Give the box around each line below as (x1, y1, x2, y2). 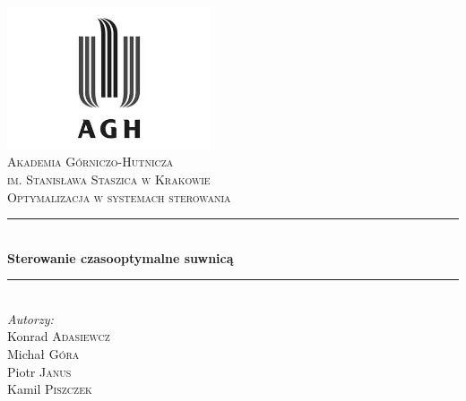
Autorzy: (7, 309, 54, 328)
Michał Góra (7, 345, 80, 363)
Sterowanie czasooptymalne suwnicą (7, 248, 234, 267)
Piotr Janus (7, 362, 72, 380)
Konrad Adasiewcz (7, 327, 110, 346)
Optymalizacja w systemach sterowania (7, 187, 231, 206)
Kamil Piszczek (7, 380, 92, 398)
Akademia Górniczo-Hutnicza (7, 152, 174, 171)
